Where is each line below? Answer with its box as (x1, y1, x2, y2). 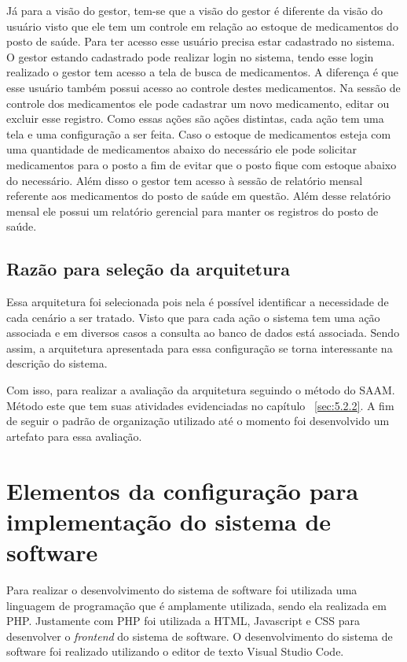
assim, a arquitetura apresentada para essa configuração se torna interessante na (6, 339, 393, 356)
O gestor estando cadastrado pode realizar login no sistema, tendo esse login (6, 48, 374, 65)
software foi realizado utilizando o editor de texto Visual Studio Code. (6, 643, 344, 660)
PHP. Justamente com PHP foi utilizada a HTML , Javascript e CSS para (6, 612, 361, 629)
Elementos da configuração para (6, 474, 359, 506)
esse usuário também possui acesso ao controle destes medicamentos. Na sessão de (6, 79, 401, 95)
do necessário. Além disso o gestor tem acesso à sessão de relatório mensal (6, 172, 363, 188)
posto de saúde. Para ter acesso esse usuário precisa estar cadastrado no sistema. (6, 33, 395, 50)
